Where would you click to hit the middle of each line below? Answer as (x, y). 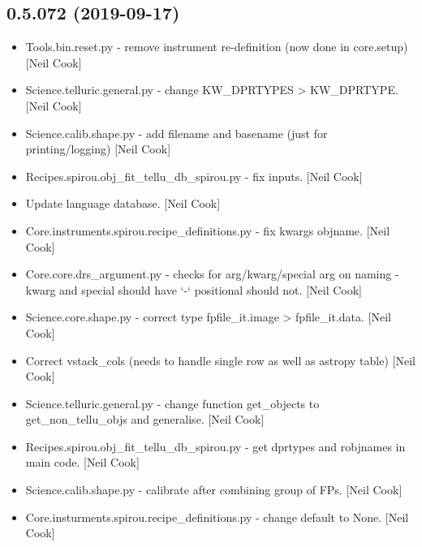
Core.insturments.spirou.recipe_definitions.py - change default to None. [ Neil (217, 517)
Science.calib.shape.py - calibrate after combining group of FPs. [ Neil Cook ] (214, 490)
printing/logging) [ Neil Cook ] (98, 149)
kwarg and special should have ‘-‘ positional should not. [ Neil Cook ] (194, 289)
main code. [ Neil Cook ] (82, 462)
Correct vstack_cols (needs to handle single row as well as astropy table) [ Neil (220, 360)
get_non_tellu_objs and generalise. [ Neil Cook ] (145, 419)
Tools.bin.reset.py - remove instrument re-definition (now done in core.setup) (217, 47)
